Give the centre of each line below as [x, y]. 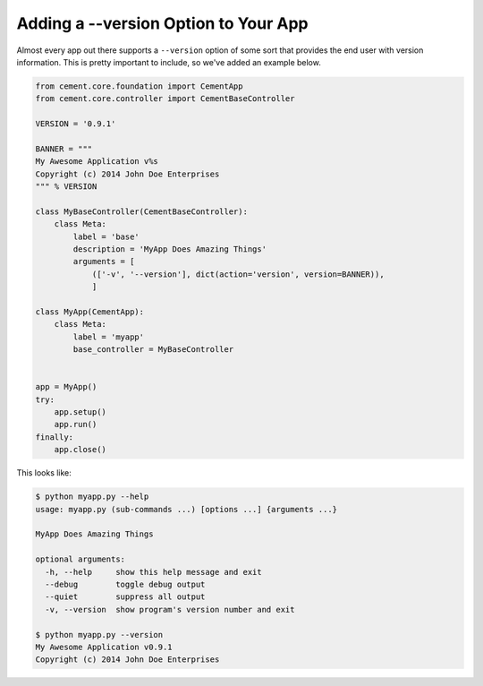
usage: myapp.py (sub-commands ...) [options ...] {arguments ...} [186, 509]
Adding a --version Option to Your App [162, 23]
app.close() [80, 450]
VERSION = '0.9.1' [76, 124]
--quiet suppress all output [125, 597]
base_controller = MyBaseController [153, 350]
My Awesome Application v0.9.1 [104, 647]
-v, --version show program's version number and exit [170, 609]
